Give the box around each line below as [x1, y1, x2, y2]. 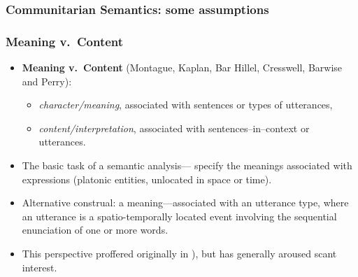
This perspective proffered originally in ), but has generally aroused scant [22, 246, 337, 260]
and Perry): [22, 73, 72, 88]
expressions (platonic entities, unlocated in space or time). [22, 171, 272, 186]
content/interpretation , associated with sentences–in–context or [38, 120, 310, 135]
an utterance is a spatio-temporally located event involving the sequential [22, 208, 337, 223]
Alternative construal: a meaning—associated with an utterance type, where [22, 195, 349, 210]
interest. [22, 260, 57, 274]
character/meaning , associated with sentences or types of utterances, [38, 97, 333, 112]
